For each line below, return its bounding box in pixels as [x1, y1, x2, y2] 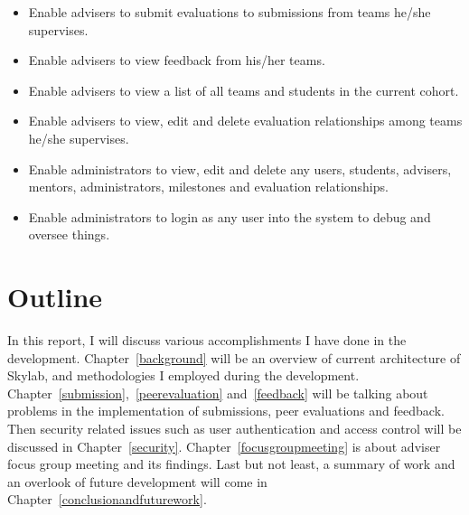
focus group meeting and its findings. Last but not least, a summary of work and [7, 454, 455, 473]
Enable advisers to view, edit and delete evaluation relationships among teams [28, 111, 463, 130]
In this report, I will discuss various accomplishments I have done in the [7, 331, 407, 350]
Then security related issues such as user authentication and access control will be [7, 419, 462, 438]
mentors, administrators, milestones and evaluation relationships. [28, 177, 389, 196]
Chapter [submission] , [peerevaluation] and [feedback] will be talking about [7, 383, 428, 402]
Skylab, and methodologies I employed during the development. [7, 366, 360, 385]
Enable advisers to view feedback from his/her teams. [28, 51, 325, 70]
